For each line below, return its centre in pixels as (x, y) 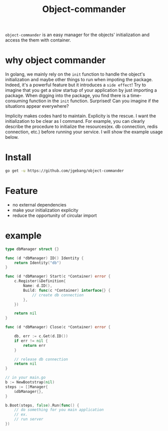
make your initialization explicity (45, 210)
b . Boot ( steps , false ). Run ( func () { (42, 405)
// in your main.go (25, 378)
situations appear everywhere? (37, 106)
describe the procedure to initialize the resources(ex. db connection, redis (81, 127)
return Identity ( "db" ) (38, 263)
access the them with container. (38, 40)
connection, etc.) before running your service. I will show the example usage (84, 132)
